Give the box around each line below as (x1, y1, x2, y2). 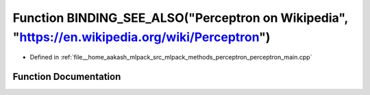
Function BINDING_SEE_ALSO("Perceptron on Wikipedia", (12, 10, 349, 25)
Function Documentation (12, 71, 121, 83)
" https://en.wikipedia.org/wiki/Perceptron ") (12, 29, 271, 44)
